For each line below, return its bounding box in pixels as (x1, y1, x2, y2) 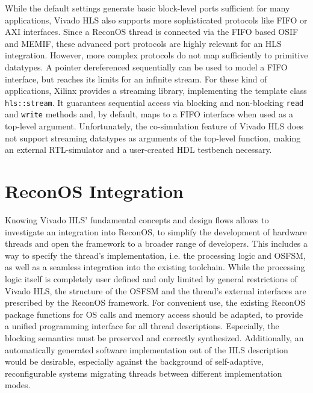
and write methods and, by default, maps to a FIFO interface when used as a (5, 108, 294, 120)
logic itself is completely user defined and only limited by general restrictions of (5, 272, 297, 285)
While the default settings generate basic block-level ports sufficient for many (5, 2, 290, 14)
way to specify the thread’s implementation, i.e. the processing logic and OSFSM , (5, 249, 306, 261)
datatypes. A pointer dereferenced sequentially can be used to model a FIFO (5, 60, 288, 73)
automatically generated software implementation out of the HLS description (5, 343, 288, 356)
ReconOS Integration (5, 179, 184, 203)
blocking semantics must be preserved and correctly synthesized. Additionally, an (5, 331, 304, 344)
